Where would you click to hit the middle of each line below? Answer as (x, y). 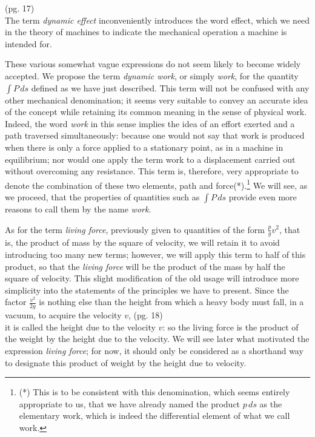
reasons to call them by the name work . (78, 209)
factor (16, 302)
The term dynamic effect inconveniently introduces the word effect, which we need (157, 20)
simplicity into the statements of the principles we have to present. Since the (147, 290)
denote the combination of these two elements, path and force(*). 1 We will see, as (156, 184)
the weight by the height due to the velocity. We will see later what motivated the (157, 339)
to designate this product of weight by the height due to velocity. (126, 362)
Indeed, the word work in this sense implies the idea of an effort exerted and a (150, 123)
